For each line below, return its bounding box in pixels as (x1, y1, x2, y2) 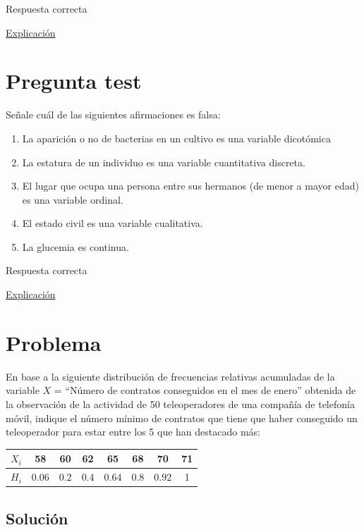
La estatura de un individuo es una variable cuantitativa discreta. (22, 154, 305, 169)
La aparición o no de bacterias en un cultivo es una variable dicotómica (22, 130, 331, 145)
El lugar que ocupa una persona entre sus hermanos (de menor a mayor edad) (22, 178, 359, 193)
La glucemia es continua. (22, 239, 129, 254)
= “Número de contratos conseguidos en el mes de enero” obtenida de (54, 383, 356, 397)
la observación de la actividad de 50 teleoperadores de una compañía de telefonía (6, 396, 355, 411)
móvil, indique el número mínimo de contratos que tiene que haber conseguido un (6, 410, 358, 425)
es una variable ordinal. (22, 192, 123, 207)
